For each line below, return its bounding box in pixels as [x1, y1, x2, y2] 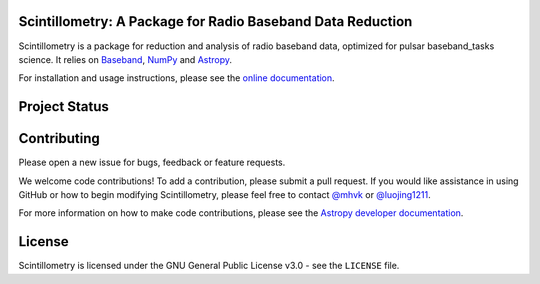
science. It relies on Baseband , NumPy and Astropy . [18, 53, 233, 65]
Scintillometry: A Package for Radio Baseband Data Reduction [18, 13, 413, 30]
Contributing [18, 130, 100, 147]
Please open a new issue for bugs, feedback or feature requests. [18, 156, 286, 169]
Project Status [18, 98, 110, 115]
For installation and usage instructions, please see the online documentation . [18, 72, 335, 84]
